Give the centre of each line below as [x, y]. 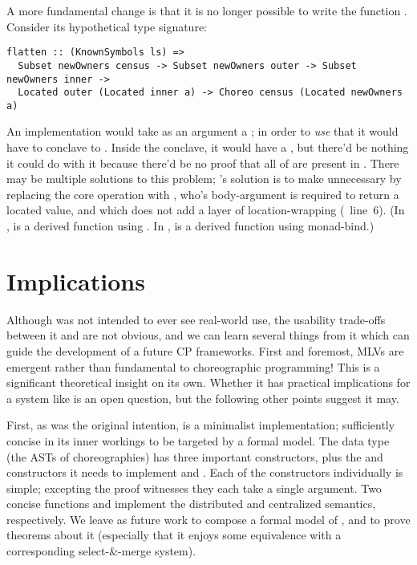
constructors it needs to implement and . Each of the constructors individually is [205, 472]
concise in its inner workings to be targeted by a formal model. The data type [198, 440]
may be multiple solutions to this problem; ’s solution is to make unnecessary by [204, 179]
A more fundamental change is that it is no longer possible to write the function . [207, 10]
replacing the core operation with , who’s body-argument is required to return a [203, 194]
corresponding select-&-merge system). [101, 551]
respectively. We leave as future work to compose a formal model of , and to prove [208, 519]
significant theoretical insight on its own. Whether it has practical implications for [208, 382]
